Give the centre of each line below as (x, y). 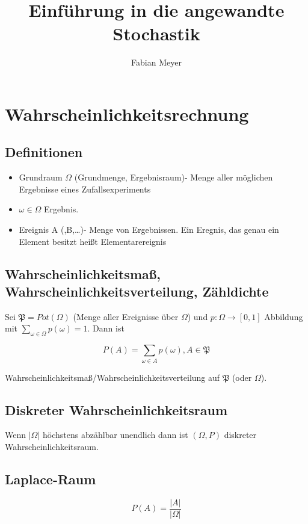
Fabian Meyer (156, 62)
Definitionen (44, 152)
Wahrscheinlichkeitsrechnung (127, 113)
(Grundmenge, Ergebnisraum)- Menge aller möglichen (174, 177)
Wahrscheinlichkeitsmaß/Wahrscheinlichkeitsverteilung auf (112, 377)
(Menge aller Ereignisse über (126, 316)
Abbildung (284, 316)
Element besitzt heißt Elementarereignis (93, 241)
